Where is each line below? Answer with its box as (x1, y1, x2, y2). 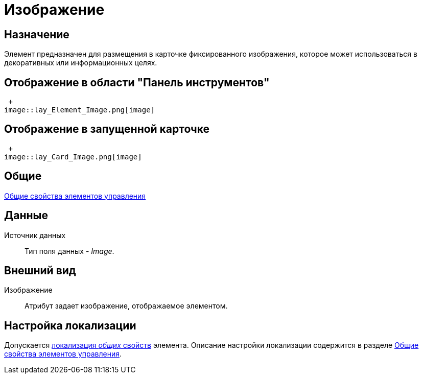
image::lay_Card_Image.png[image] (4, 152, 142, 161)
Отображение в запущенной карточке (4, 123, 210, 136)
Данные (4, 209, 48, 222)
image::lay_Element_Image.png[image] (4, 106, 155, 114)
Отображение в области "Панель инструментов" (4, 76, 270, 89)
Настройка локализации (4, 319, 136, 332)
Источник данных (4, 230, 66, 240)
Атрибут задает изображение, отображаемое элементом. (25, 301, 228, 311)
